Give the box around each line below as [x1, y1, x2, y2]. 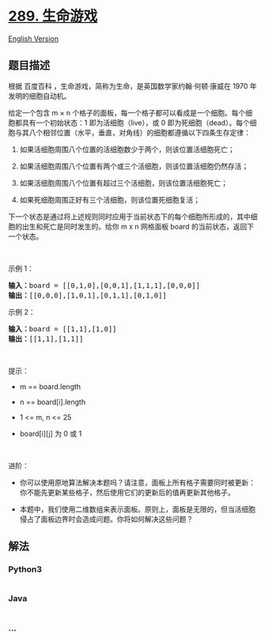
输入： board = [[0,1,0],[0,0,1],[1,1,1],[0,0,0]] [8, 281, 200, 289]
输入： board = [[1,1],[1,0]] [8, 324, 117, 333]
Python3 [8, 564, 42, 575]
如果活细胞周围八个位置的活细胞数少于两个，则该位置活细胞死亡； [19, 144, 235, 154]
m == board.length [19, 381, 81, 391]
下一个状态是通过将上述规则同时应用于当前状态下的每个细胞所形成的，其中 [8, 211, 251, 221]
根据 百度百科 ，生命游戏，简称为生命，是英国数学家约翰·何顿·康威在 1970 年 [8, 81, 257, 91]
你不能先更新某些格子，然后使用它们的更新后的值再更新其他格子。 [19, 487, 235, 497]
